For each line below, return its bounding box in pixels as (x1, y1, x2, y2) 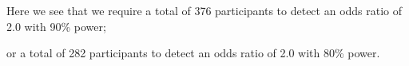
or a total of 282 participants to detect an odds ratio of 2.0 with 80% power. (6, 45, 380, 61)
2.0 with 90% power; (6, 17, 106, 34)
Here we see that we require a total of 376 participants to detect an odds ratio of (6, 2, 403, 18)
